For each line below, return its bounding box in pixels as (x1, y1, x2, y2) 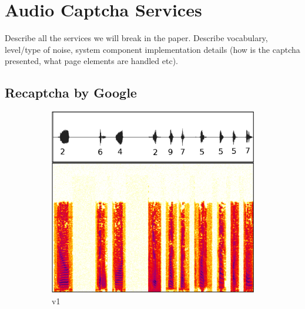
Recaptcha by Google (5, 83, 137, 102)
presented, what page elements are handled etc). (5, 55, 178, 67)
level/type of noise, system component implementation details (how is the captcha (5, 43, 300, 55)
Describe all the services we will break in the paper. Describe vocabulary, (5, 32, 268, 44)
